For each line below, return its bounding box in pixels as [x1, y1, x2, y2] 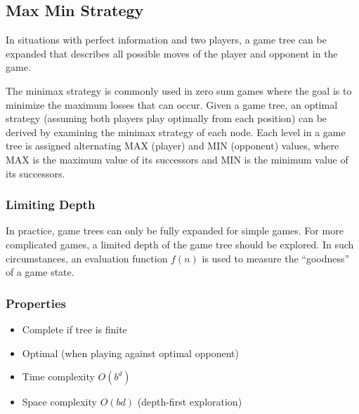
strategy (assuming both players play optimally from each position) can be [6, 111, 327, 126]
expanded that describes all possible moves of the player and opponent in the [6, 46, 338, 60]
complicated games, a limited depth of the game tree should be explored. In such [6, 236, 354, 251]
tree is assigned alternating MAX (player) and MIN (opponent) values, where [6, 138, 339, 153]
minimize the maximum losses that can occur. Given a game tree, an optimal [6, 97, 338, 112]
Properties [6, 294, 66, 312]
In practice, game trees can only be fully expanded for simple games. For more [6, 223, 344, 238]
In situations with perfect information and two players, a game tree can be [6, 32, 327, 47]
